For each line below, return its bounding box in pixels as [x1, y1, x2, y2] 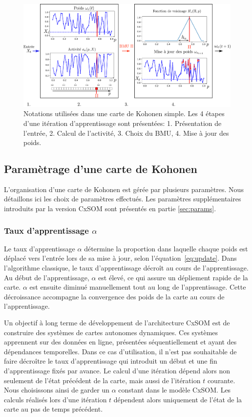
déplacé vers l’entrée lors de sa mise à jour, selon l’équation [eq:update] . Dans [4, 253, 237, 263]
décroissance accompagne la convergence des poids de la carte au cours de [4, 291, 225, 301]
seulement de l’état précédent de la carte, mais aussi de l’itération [4, 375, 201, 385]
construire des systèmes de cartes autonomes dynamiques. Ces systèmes [4, 327, 218, 337]
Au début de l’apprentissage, [4, 272, 89, 282]
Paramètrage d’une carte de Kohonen [4, 161, 197, 176]
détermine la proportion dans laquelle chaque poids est [84, 243, 248, 253]
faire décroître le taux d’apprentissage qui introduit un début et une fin [4, 356, 217, 366]
